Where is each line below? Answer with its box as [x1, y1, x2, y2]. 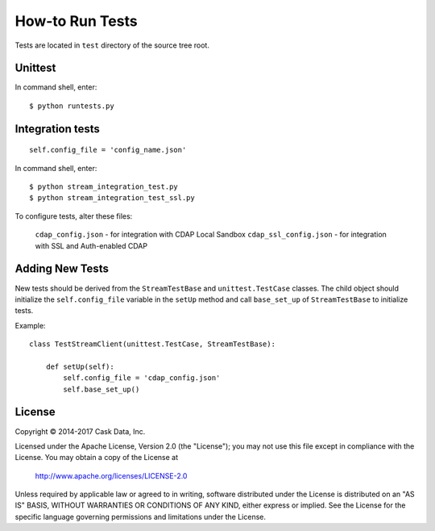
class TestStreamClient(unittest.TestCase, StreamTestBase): [29, 340, 275, 349]
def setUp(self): [45, 362, 114, 371]
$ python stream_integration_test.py [29, 182, 179, 191]
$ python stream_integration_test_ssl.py [29, 194, 195, 203]
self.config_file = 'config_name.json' [29, 145, 187, 155]
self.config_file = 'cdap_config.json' [63, 374, 221, 383]
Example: [14, 320, 46, 330]
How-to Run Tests [14, 12, 138, 30]
